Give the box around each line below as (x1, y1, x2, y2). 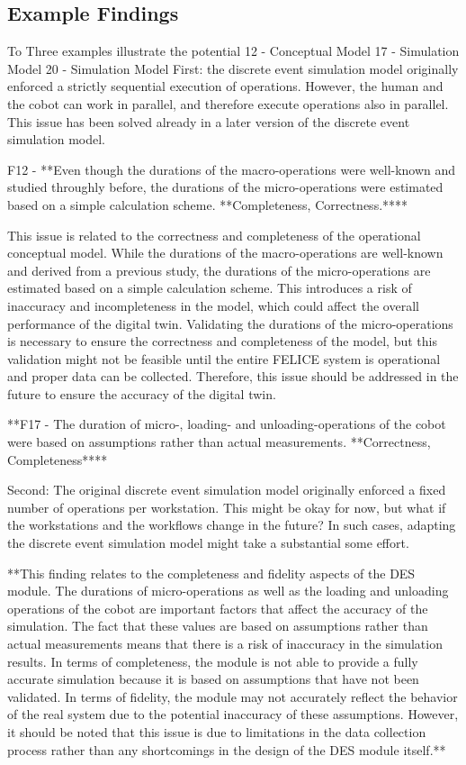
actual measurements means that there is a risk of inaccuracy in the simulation (7, 634, 443, 653)
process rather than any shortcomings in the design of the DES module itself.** (7, 740, 446, 759)
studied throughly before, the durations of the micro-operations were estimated (7, 178, 444, 196)
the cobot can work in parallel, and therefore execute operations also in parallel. (7, 94, 449, 113)
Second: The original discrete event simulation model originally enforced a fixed (7, 480, 446, 499)
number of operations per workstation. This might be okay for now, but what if (7, 497, 446, 516)
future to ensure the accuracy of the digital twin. (7, 384, 276, 403)
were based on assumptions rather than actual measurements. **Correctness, (7, 433, 431, 451)
